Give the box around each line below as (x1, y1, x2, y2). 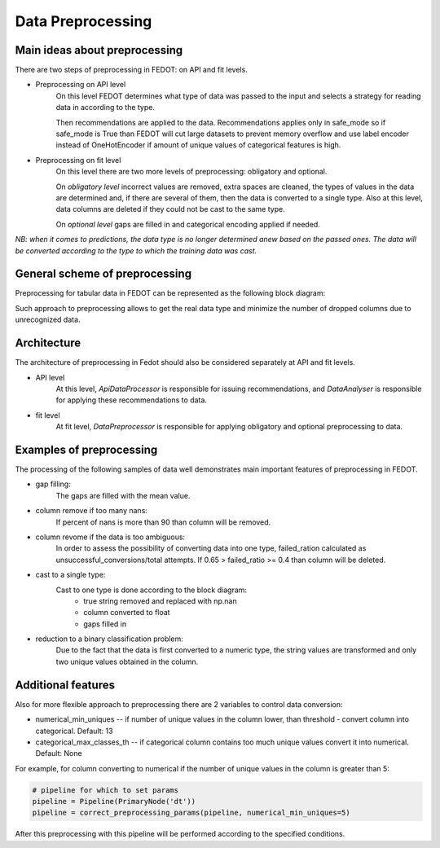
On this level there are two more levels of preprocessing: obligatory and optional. (55, 167, 328, 177)
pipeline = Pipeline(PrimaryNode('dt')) (32, 797, 196, 806)
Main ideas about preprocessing (15, 43, 183, 57)
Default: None (35, 749, 82, 758)
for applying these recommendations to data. (55, 395, 208, 405)
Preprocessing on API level (35, 80, 126, 90)
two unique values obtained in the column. (55, 657, 199, 666)
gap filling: (35, 479, 71, 489)
